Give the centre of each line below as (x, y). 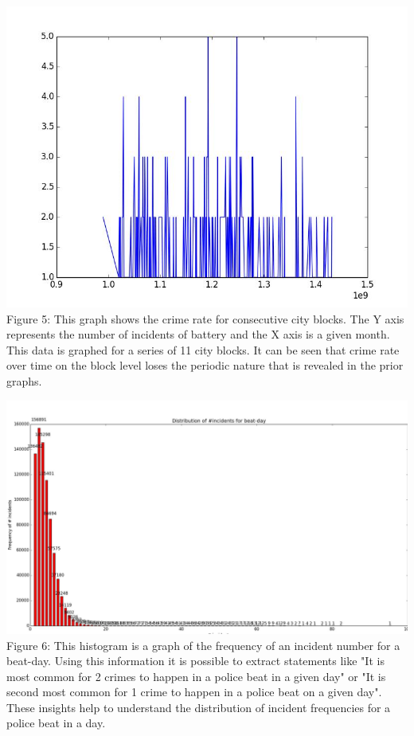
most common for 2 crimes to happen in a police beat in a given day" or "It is (196, 676)
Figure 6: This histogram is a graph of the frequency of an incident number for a (203, 645)
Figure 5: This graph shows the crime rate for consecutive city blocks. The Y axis (205, 318)
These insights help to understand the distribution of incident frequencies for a (199, 707)
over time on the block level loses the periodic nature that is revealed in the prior (205, 365)
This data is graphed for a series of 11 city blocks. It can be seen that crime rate (203, 349)
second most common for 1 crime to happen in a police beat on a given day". (194, 692)
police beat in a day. (56, 723)
